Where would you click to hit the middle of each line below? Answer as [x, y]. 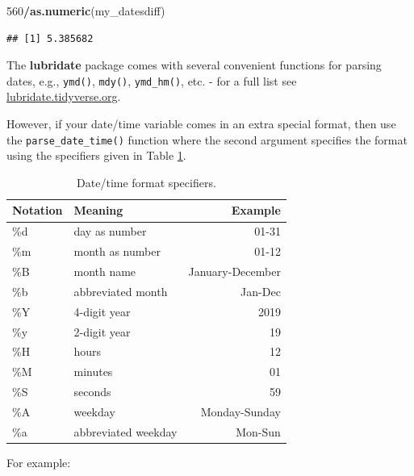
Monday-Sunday [240, 411]
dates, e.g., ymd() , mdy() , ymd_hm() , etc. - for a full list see [152, 80]
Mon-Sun [258, 431]
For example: [39, 462]
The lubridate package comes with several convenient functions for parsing [194, 65]
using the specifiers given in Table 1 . [96, 155]
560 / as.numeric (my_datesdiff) [86, 10]
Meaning [98, 210]
